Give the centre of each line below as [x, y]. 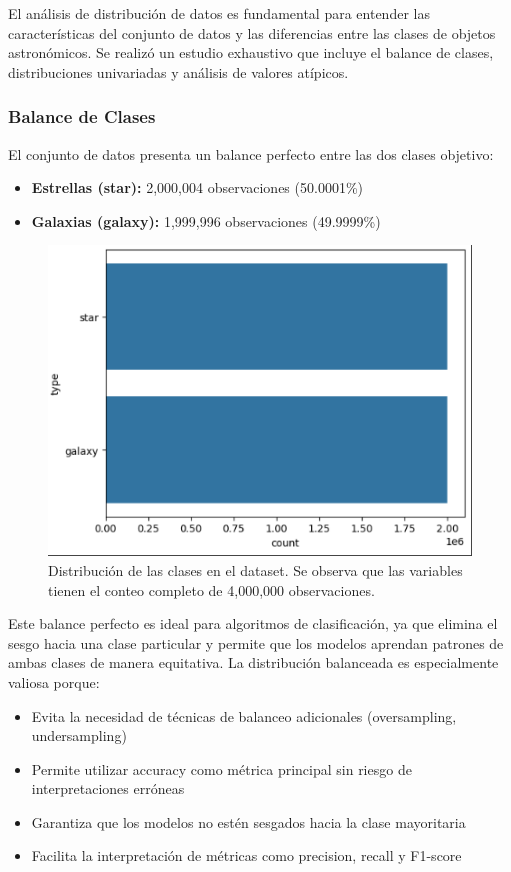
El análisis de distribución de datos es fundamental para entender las [219, 13]
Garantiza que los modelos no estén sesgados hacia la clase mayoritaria [248, 821]
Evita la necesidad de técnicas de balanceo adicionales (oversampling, [244, 715]
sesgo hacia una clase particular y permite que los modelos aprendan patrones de [256, 642]
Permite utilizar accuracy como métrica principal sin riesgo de [221, 768]
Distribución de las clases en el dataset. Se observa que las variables [255, 569]
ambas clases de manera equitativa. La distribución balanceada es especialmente [253, 662]
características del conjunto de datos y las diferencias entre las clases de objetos [252, 32]
